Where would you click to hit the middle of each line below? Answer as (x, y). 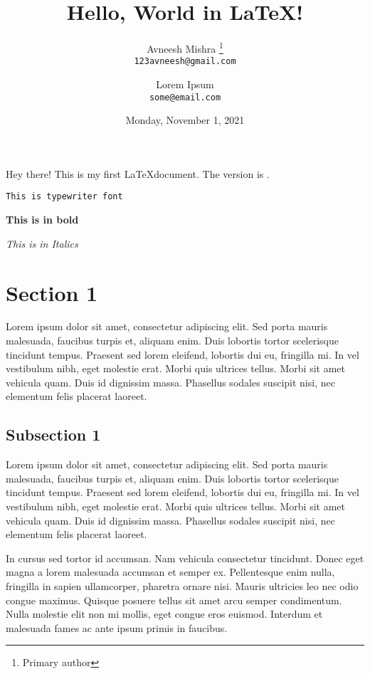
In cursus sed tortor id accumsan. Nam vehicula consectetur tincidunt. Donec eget (185, 558)
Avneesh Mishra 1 (185, 47)
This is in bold (42, 220)
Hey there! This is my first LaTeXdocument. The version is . (138, 173)
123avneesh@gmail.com (185, 62)
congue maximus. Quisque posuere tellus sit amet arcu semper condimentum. (174, 600)
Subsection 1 (53, 435)
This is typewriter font (64, 197)
